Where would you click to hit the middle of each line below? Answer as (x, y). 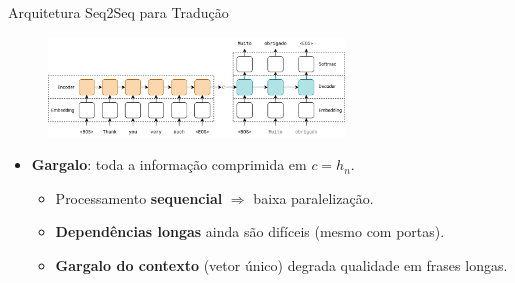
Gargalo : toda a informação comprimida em (169, 164)
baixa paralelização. (313, 197)
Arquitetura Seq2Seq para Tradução (118, 12)
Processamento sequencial (139, 197)
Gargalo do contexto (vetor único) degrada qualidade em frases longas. (281, 264)
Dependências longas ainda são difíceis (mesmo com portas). (250, 231)
